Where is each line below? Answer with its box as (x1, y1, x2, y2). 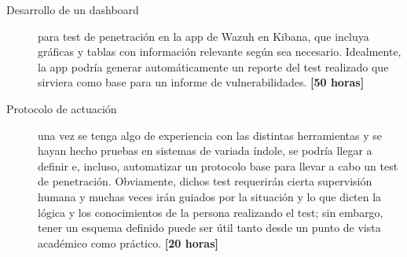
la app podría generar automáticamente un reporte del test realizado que (38, 58, 389, 75)
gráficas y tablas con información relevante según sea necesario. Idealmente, (38, 43, 401, 60)
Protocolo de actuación (6, 100, 117, 116)
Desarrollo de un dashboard (6, 2, 139, 17)
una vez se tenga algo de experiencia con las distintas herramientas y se (38, 127, 383, 143)
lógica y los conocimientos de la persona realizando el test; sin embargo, (38, 204, 383, 220)
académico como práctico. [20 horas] (38, 234, 219, 251)
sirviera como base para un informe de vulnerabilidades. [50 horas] (38, 74, 365, 90)
